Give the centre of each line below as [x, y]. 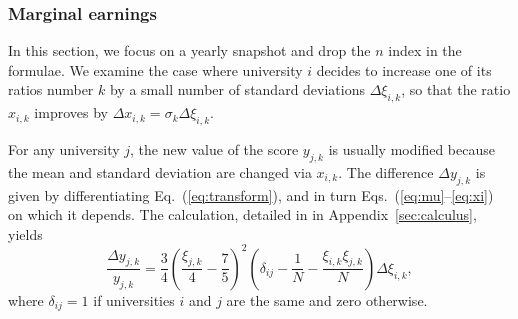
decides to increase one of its [404, 69]
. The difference [386, 171]
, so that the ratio [456, 89]
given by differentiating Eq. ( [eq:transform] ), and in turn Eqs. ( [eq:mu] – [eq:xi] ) [251, 194]
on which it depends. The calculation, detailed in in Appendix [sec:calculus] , [242, 214]
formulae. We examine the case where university [155, 69]
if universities [134, 299]
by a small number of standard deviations [237, 89]
